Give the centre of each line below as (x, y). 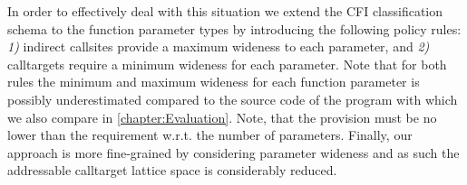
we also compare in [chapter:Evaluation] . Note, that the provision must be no (222, 117)
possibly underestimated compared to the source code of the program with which (233, 99)
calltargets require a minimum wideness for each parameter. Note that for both (227, 64)
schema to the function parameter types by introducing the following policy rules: (234, 28)
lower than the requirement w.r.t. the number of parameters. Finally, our (210, 135)
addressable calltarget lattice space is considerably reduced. (172, 170)
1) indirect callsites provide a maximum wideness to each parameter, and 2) (219, 46)
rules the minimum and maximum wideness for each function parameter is (214, 82)
